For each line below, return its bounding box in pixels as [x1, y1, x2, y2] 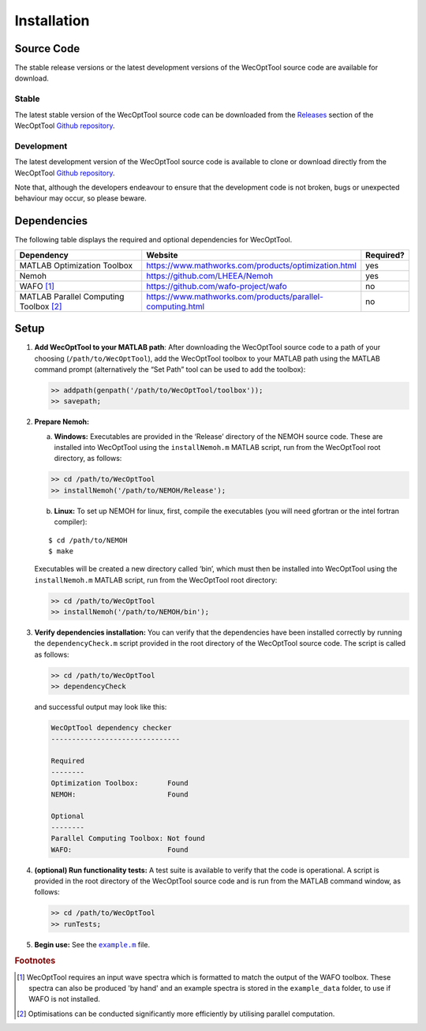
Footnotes [14, 955, 56, 966]
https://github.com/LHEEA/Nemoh [146, 270, 274, 281]
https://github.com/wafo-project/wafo [146, 280, 287, 291]
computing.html [146, 301, 205, 312]
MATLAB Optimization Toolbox [19, 260, 133, 271]
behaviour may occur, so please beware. [14, 193, 147, 203]
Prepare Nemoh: [34, 417, 90, 426]
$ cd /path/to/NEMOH [48, 535, 128, 545]
